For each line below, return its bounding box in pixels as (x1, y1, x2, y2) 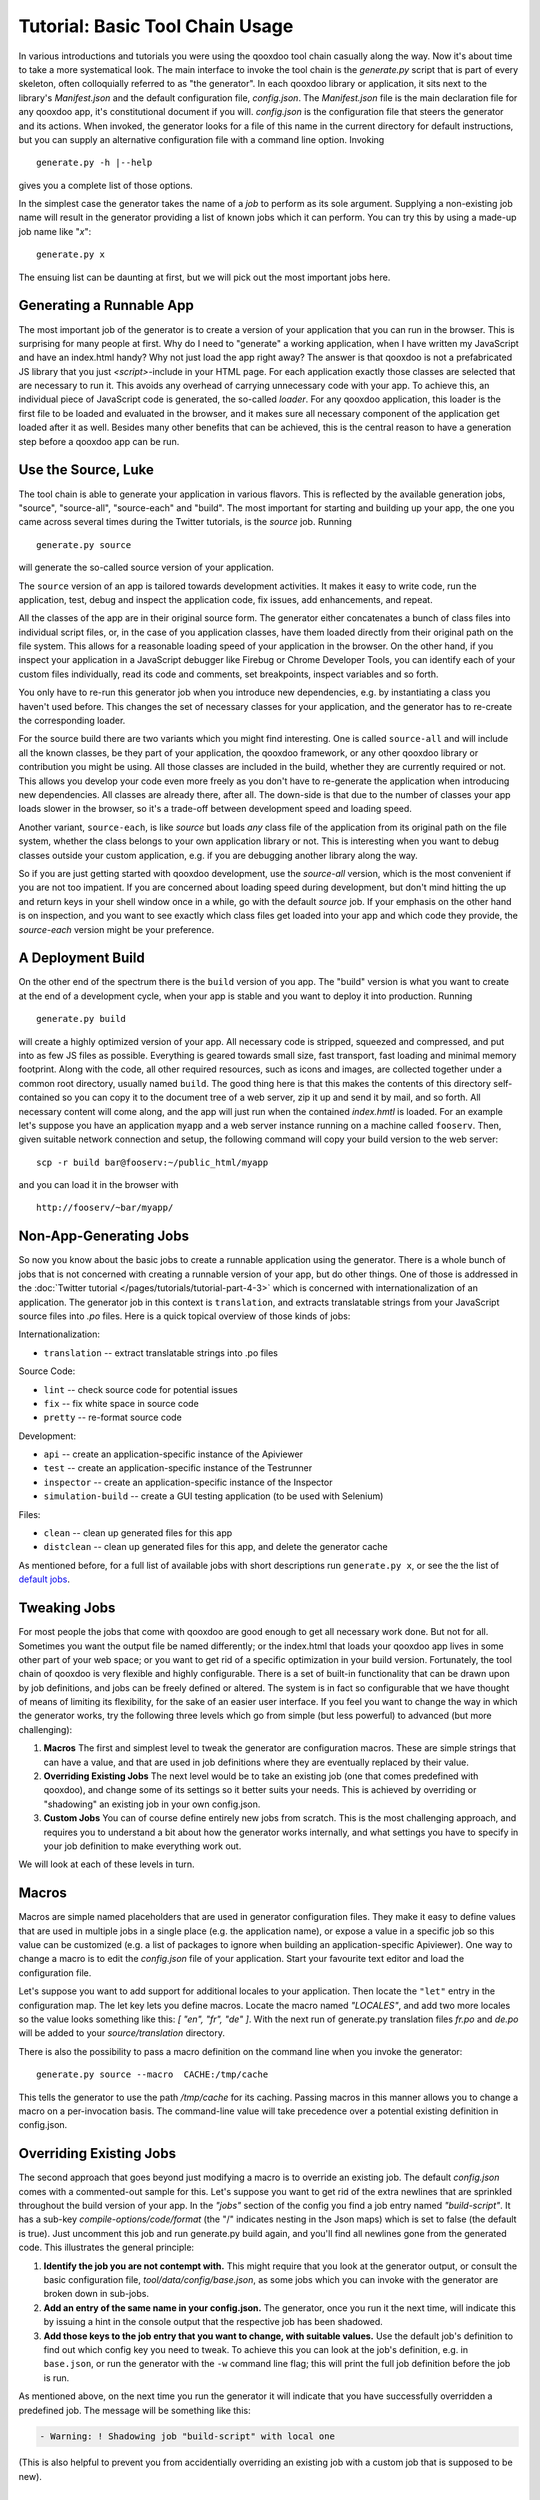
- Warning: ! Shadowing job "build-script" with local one (39, 2431, 335, 2442)
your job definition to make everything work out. (43, 1840, 242, 1852)
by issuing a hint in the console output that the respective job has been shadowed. (43, 2316, 384, 2328)
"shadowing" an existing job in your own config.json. (43, 1798, 261, 1810)
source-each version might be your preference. (18, 923, 215, 935)
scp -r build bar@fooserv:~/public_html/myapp (36, 1156, 269, 1168)
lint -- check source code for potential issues (43, 1383, 239, 1395)
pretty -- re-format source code (43, 1411, 182, 1424)
